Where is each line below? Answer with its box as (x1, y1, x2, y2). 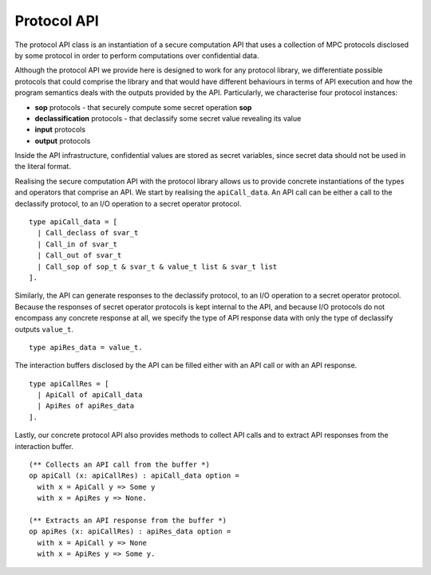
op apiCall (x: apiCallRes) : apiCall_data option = (29, 471, 239, 480)
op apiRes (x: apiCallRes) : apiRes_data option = (29, 527, 231, 536)
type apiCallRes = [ (29, 379, 109, 388)
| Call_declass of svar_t (37, 228, 139, 238)
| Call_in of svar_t (37, 239, 118, 249)
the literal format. (14, 162, 72, 171)
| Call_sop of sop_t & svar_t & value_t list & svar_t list (37, 262, 278, 271)
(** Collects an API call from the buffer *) (29, 460, 211, 470)
